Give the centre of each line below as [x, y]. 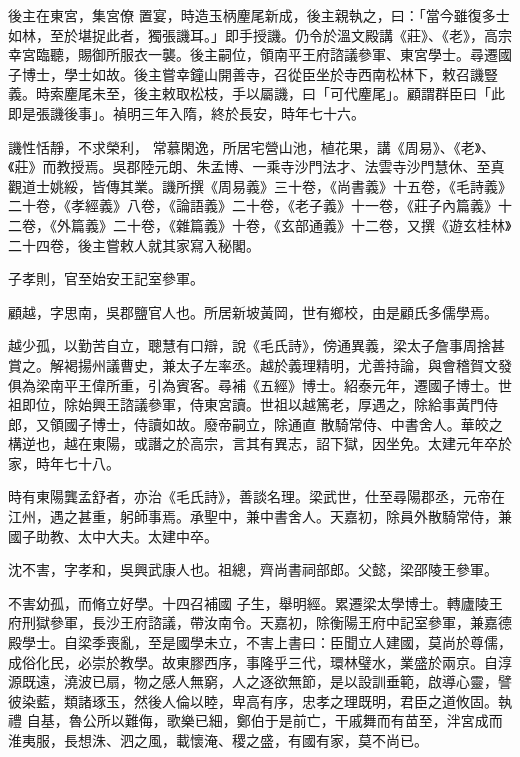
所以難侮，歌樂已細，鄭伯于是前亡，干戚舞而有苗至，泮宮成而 [299, 720]
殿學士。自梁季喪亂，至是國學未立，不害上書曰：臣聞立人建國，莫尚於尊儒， [260, 642]
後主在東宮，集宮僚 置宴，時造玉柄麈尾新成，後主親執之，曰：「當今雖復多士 [259, 15]
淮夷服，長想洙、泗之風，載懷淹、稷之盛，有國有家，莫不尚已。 [218, 740]
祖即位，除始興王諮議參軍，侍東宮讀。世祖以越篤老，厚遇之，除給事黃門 [246, 404]
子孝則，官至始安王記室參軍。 [106, 278]
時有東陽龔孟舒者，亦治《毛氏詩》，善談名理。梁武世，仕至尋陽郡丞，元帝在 [256, 496]
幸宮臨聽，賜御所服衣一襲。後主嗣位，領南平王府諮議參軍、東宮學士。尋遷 [253, 54]
